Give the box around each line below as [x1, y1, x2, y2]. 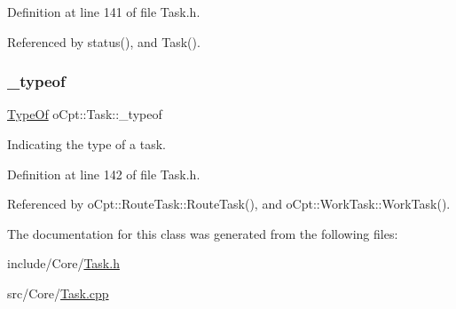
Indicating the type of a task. [7, 135, 166, 153]
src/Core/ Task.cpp [7, 283, 109, 302]
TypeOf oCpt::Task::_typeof [7, 105, 162, 123]
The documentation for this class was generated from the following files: [7, 224, 398, 242]
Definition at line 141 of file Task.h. [7, 3, 200, 20]
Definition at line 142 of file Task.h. [7, 164, 200, 183]
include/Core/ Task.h [7, 254, 120, 273]
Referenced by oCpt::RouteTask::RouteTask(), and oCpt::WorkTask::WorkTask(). [7, 194, 451, 213]
